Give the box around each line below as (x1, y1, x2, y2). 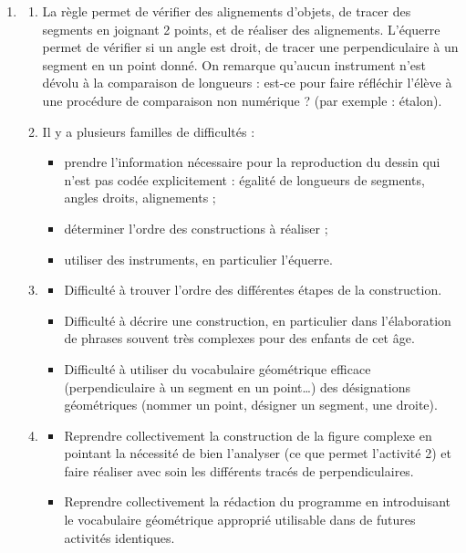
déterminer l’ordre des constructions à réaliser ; (64, 218, 328, 237)
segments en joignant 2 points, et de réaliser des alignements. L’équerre (42, 19, 440, 38)
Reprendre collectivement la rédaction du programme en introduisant (64, 492, 451, 511)
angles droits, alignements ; (64, 188, 216, 207)
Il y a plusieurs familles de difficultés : (42, 121, 255, 141)
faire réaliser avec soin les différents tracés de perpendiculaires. (64, 461, 414, 480)
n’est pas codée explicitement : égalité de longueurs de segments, (64, 170, 425, 189)
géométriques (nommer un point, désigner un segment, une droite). (64, 395, 438, 414)
